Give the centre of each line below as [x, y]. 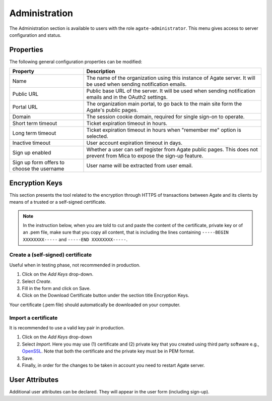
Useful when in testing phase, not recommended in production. [75, 265]
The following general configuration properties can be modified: [76, 62]
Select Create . [37, 281]
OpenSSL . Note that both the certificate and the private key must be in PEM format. [108, 351]
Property [23, 72]
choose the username [38, 169]
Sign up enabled [32, 153]
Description [101, 72]
